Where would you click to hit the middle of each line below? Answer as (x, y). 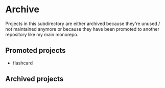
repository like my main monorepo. (42, 34)
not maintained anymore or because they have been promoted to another (82, 29)
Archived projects (34, 79)
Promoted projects (36, 50)
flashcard (23, 63)
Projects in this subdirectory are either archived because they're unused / (83, 24)
